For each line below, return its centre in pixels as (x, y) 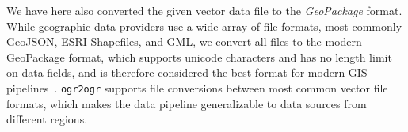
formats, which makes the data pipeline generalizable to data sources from (187, 103)
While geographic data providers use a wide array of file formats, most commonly (204, 26)
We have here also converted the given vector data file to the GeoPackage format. (204, 10)
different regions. (47, 119)
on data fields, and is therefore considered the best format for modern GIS (187, 72)
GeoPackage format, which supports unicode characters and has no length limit (199, 57)
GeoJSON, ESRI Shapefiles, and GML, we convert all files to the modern (184, 41)
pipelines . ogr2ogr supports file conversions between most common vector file (197, 87)
